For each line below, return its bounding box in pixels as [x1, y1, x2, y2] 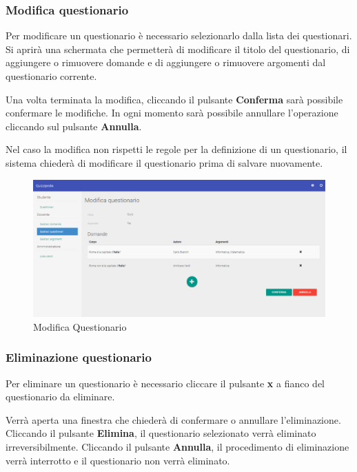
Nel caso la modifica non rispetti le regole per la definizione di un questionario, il [6, 142, 347, 156]
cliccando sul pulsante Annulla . [6, 119, 142, 133]
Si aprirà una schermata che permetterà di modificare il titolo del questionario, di [6, 41, 350, 56]
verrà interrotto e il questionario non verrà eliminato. [6, 453, 230, 467]
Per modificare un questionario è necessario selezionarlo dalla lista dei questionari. [6, 28, 352, 43]
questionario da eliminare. [6, 389, 115, 404]
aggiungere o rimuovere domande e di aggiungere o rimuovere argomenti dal [6, 55, 326, 70]
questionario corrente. [6, 69, 97, 83]
